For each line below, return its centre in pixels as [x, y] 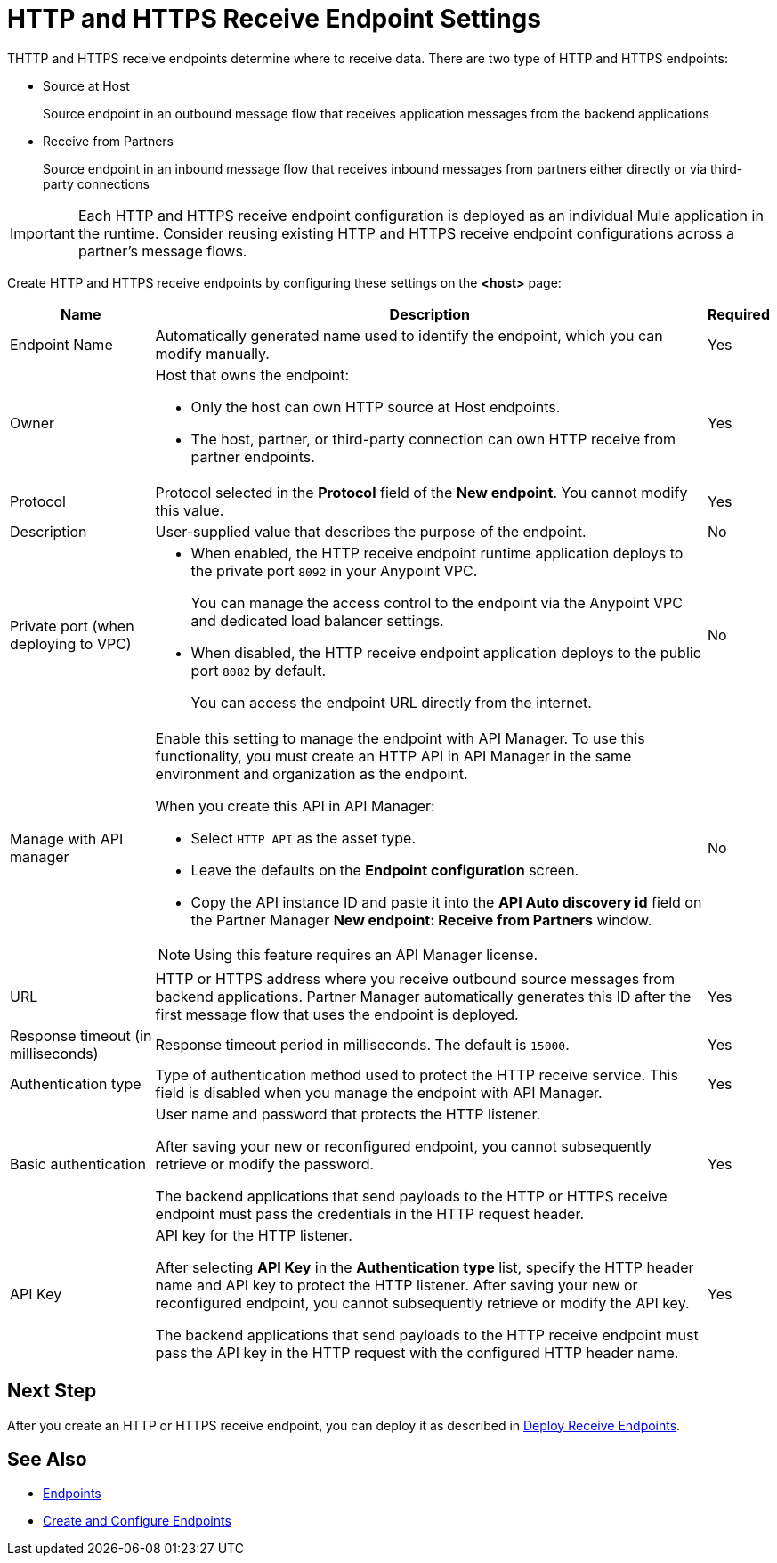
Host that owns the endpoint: [252, 374]
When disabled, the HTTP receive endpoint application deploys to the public [446, 652]
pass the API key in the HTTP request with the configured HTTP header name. [417, 1352]
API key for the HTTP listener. [254, 1235]
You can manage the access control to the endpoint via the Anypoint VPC [437, 602]
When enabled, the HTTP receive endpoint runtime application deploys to [437, 553]
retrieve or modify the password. [265, 1164]
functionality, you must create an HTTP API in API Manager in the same [393, 756]
